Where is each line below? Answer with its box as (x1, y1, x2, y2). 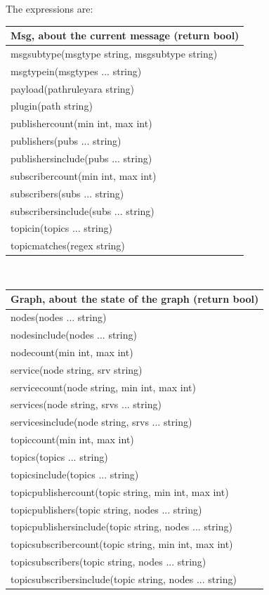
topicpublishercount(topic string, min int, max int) (11, 484, 229, 499)
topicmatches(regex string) (11, 238, 125, 253)
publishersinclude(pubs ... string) (11, 151, 152, 165)
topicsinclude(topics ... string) (11, 466, 139, 481)
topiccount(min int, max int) (11, 432, 134, 447)
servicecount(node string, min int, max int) (11, 379, 196, 394)
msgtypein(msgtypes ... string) (11, 63, 142, 78)
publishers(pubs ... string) (11, 133, 122, 148)
